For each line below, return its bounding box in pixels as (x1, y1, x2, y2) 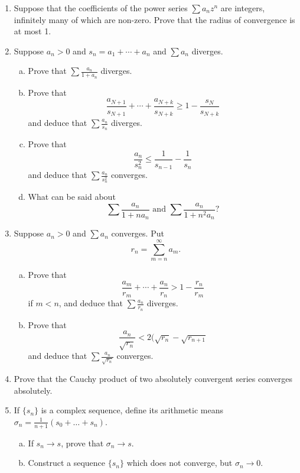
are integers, (220, 2, 265, 14)
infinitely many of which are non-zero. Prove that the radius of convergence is (14, 13, 295, 25)
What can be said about (28, 190, 116, 203)
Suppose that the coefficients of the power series (14, 2, 188, 14)
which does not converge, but (126, 456, 233, 469)
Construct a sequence (28, 456, 106, 469)
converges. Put (111, 227, 164, 239)
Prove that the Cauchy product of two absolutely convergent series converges (14, 372, 293, 384)
